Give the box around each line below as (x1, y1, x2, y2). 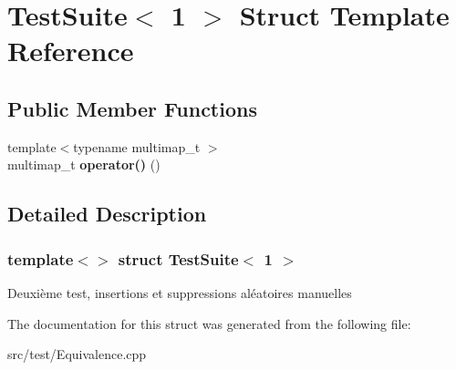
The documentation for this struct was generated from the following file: (7, 313, 411, 333)
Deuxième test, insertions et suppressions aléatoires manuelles (7, 283, 352, 302)
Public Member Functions (7, 94, 257, 122)
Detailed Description (7, 200, 207, 228)
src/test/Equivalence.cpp (7, 344, 147, 364)
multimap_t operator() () (7, 155, 161, 174)
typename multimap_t (73, 137, 201, 156)
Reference (7, 32, 134, 69)
